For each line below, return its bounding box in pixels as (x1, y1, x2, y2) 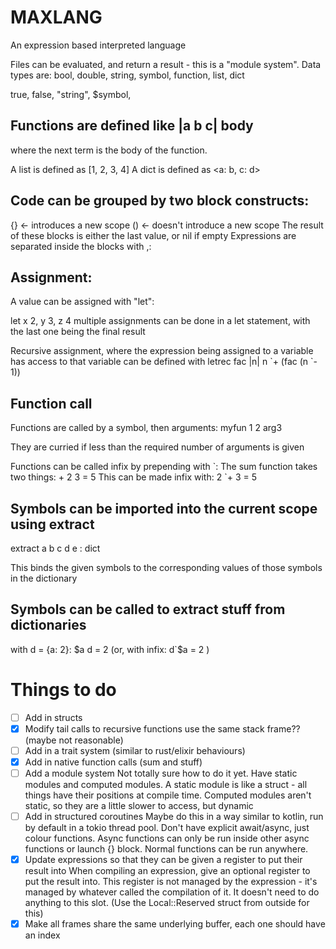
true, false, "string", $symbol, (10, 88, 132, 100)
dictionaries (10, 617, 87, 634)
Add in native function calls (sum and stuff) (24, 756, 203, 768)
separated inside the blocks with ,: (10, 240, 152, 252)
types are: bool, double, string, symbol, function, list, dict (10, 69, 245, 81)
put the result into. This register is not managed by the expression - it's (24, 876, 318, 888)
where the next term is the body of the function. (10, 144, 208, 156)
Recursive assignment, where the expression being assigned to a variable (10, 345, 314, 357)
